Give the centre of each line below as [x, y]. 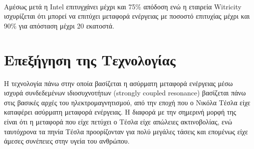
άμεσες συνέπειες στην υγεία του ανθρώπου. [67, 141]
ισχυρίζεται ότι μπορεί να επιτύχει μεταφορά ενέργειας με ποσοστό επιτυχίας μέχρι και [127, 16]
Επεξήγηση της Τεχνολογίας [90, 59]
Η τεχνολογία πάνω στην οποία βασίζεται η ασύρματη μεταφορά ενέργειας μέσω [118, 83]
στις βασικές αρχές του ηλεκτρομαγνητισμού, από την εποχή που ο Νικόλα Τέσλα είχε [127, 102]
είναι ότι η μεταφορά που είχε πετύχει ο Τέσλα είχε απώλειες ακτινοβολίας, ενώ [118, 121]
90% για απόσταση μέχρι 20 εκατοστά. [59, 25]
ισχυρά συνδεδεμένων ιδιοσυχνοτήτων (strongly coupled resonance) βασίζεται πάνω [125, 93]
